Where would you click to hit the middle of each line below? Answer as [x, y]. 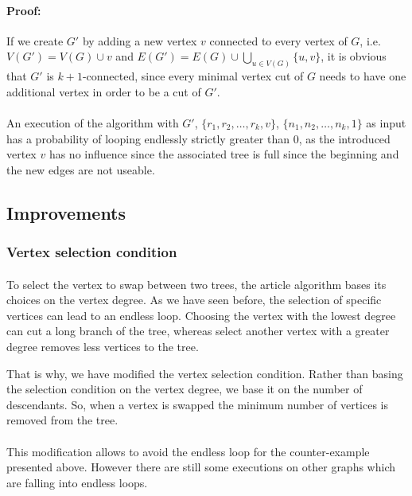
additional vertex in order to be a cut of [104, 91]
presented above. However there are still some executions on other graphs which [201, 467]
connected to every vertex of [278, 40]
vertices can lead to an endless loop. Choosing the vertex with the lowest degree [201, 315]
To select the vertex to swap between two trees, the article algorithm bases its [196, 284]
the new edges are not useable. [81, 169]
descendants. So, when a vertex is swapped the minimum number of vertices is [198, 404]
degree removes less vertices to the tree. [103, 346]
